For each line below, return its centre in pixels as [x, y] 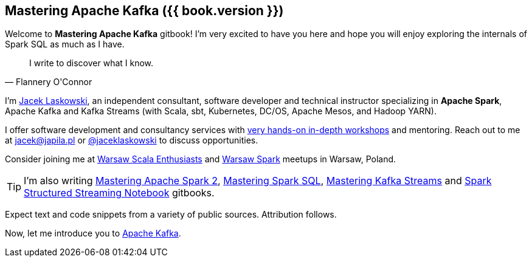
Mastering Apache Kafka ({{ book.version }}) [144, 11]
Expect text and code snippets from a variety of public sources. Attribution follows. [171, 215]
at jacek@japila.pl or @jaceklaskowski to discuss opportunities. [132, 140]
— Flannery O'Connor [49, 82]
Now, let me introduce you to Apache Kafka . [93, 233]
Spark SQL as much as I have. [65, 44]
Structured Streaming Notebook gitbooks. [119, 193]
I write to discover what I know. [92, 63]
